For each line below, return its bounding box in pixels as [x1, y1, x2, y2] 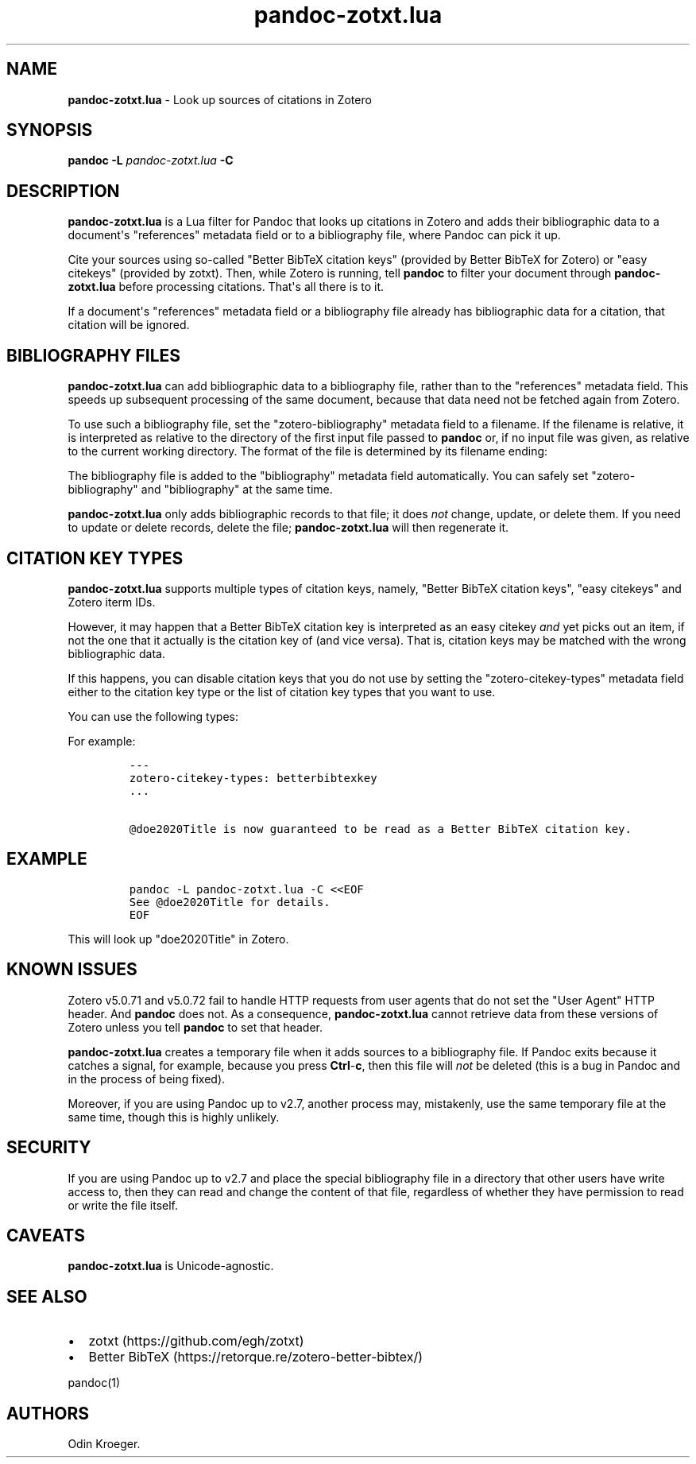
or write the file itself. [68, 1198, 179, 1212]
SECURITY [6, 1137, 91, 1158]
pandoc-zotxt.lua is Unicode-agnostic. [68, 1259, 274, 1273]
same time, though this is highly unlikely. [68, 1110, 280, 1124]
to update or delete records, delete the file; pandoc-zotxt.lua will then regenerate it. [68, 521, 509, 535]
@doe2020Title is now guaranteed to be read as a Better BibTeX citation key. [129, 822, 632, 835]
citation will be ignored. [68, 318, 190, 332]
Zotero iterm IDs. [68, 595, 156, 609]
